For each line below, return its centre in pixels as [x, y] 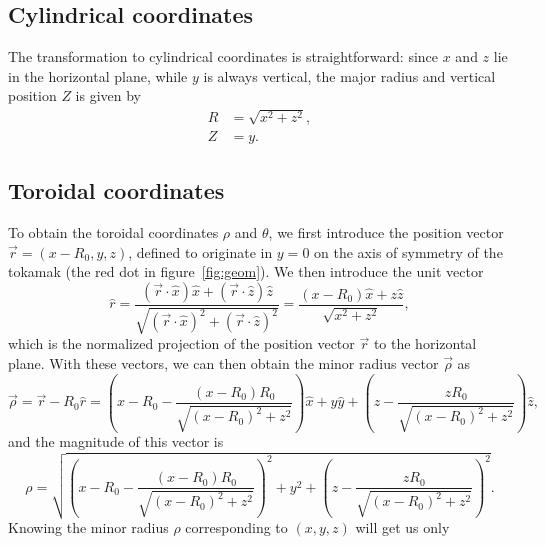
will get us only [402, 527]
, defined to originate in [200, 251]
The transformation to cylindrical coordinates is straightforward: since [223, 56]
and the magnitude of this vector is [116, 441]
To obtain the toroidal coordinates [113, 232]
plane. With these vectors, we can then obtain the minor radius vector [223, 362]
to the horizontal [425, 343]
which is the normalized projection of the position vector [181, 343]
